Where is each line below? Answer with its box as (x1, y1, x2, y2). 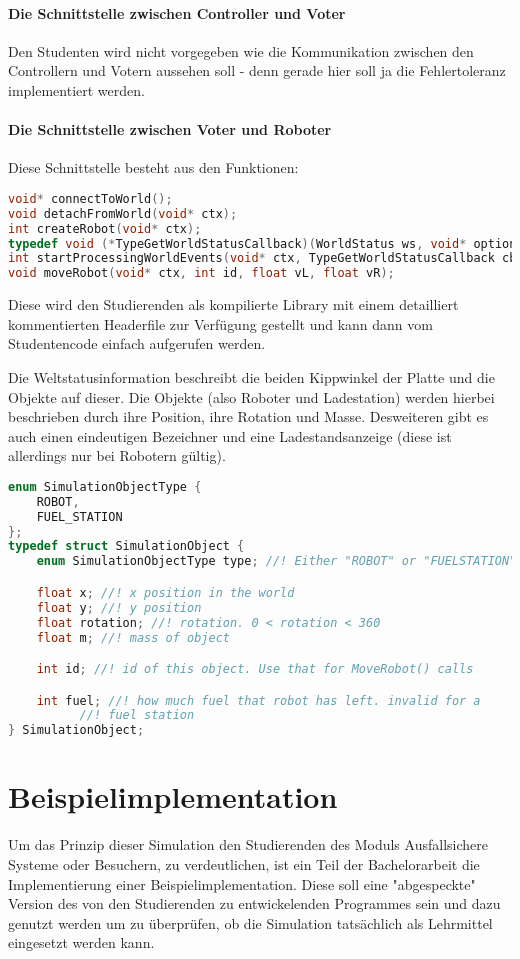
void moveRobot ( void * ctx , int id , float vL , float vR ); (8, 266, 395, 281)
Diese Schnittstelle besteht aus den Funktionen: (8, 157, 299, 178)
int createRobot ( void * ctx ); (8, 221, 202, 236)
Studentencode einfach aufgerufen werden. (8, 333, 266, 354)
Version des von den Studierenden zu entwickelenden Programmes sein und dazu (8, 893, 501, 914)
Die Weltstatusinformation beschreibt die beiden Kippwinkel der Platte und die (8, 367, 495, 387)
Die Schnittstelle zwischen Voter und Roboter (8, 119, 332, 140)
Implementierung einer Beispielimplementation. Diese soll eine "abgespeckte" (8, 873, 476, 894)
